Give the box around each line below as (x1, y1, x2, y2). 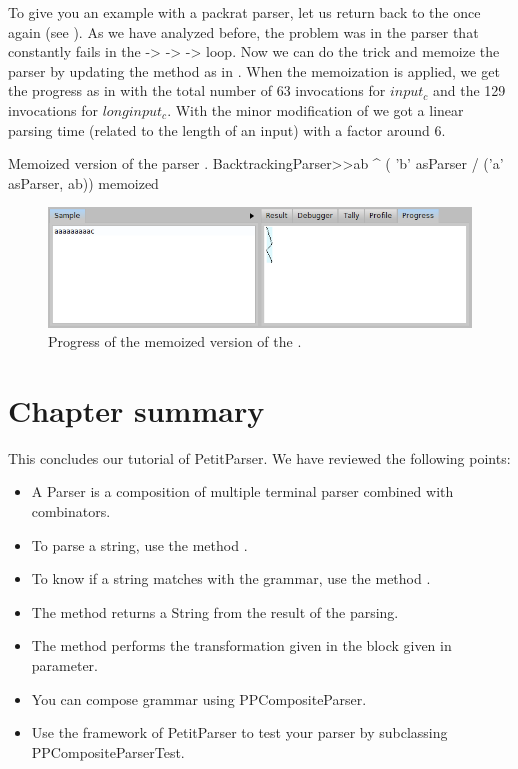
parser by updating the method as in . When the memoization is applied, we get (8, 60, 500, 81)
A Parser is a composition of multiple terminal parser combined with (31, 481, 454, 502)
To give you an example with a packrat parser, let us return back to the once (8, 2, 481, 22)
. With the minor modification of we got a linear (167, 99, 464, 120)
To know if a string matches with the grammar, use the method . (31, 568, 431, 589)
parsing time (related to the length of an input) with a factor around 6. (8, 119, 446, 140)
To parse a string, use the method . (31, 534, 248, 555)
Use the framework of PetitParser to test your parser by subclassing (31, 722, 448, 743)
